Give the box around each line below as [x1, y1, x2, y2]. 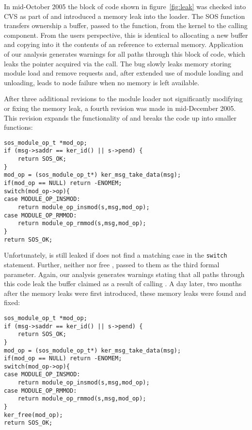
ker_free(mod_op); [4, 411, 63, 418]
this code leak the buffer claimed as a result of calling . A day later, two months [4, 278, 242, 289]
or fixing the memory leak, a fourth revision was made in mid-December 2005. [4, 103, 236, 113]
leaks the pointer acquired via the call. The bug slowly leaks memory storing [4, 58, 232, 68]
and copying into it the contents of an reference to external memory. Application [4, 39, 243, 49]
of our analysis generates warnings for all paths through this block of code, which [4, 48, 245, 59]
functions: [4, 122, 33, 132]
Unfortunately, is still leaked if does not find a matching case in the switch [4, 250, 227, 260]
